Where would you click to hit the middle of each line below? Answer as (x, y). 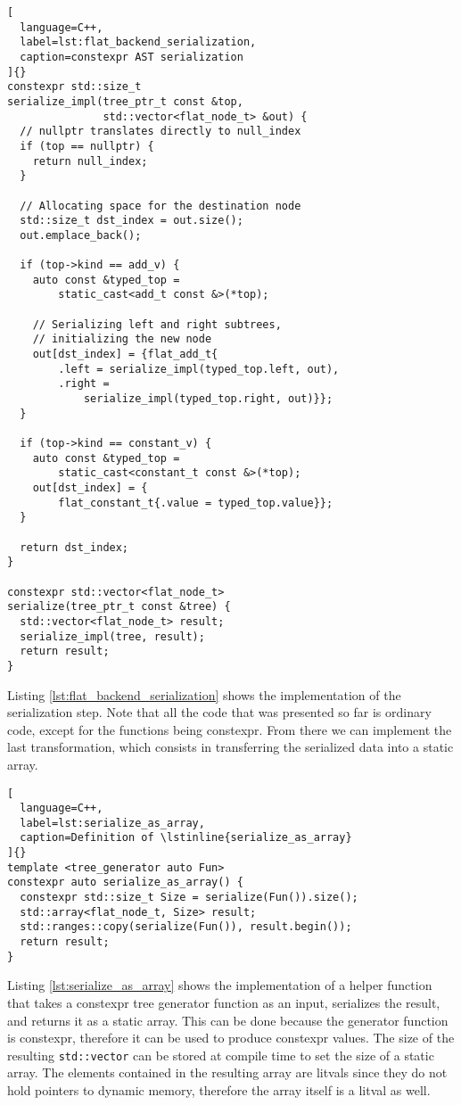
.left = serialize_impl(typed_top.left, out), (199, 369)
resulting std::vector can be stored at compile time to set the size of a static (221, 1055)
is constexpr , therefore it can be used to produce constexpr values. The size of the (231, 1038)
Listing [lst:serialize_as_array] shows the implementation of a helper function (220, 985)
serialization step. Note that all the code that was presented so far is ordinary (219, 712)
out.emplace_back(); (81, 235)
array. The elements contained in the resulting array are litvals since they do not (227, 1072)
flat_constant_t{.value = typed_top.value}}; (196, 503)
